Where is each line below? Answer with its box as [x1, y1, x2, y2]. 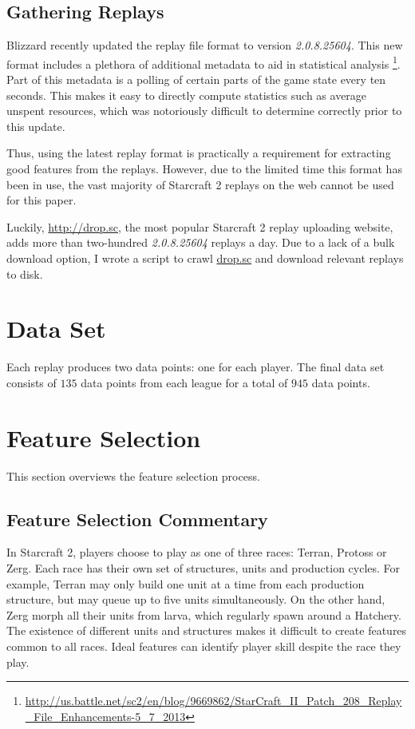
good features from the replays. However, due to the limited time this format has [6, 160, 402, 177]
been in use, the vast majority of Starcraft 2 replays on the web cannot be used [6, 176, 394, 192]
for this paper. [6, 192, 77, 208]
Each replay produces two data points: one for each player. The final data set [6, 359, 385, 375]
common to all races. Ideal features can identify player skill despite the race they [6, 637, 401, 654]
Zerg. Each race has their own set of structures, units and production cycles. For [6, 560, 401, 576]
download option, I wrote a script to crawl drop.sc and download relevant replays [6, 249, 404, 266]
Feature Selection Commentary [6, 506, 268, 531]
